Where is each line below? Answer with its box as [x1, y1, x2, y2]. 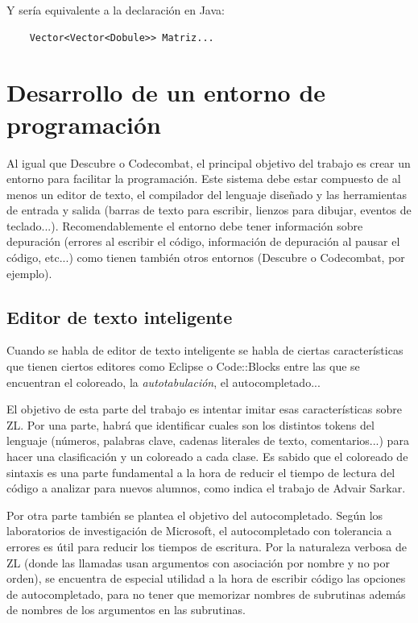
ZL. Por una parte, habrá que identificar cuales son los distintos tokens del [6, 416, 375, 433]
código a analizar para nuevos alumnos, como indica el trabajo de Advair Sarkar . [6, 480, 406, 496]
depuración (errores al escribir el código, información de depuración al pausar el [6, 233, 400, 250]
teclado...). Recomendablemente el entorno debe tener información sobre [6, 217, 363, 234]
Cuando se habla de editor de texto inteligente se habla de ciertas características [6, 342, 404, 359]
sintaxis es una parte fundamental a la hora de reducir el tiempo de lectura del [6, 463, 395, 480]
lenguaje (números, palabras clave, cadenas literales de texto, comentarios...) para [6, 432, 409, 449]
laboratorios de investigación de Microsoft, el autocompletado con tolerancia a [6, 522, 392, 539]
